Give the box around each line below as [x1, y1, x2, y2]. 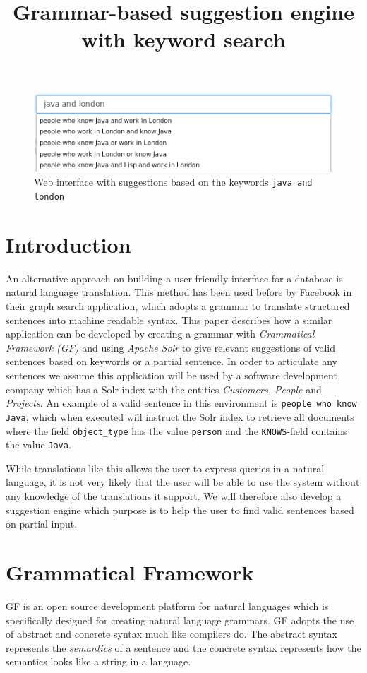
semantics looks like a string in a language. [6, 654, 191, 669]
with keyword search [81, 25, 286, 54]
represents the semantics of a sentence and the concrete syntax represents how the [6, 640, 361, 655]
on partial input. [6, 516, 78, 531]
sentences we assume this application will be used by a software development [6, 368, 337, 383]
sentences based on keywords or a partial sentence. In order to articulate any [6, 354, 337, 369]
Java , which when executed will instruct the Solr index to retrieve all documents [6, 409, 354, 424]
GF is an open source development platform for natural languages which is [6, 598, 329, 613]
